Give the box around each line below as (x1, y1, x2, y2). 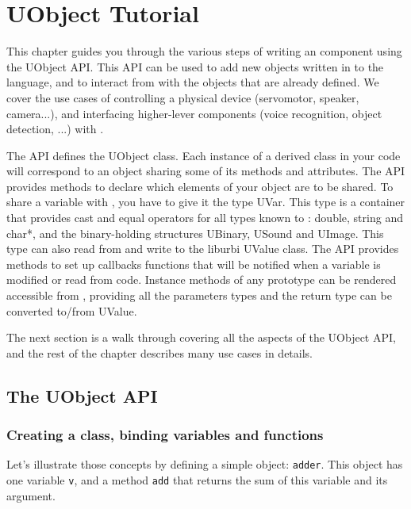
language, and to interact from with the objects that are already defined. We (6, 74, 379, 90)
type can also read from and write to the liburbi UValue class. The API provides (6, 240, 399, 257)
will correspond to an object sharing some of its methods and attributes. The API (6, 163, 405, 179)
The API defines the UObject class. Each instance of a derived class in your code (6, 147, 401, 163)
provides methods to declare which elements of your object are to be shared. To (6, 178, 394, 194)
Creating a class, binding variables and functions (6, 425, 324, 445)
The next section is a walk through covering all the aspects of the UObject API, (6, 329, 396, 346)
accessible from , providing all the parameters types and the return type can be (6, 287, 392, 304)
